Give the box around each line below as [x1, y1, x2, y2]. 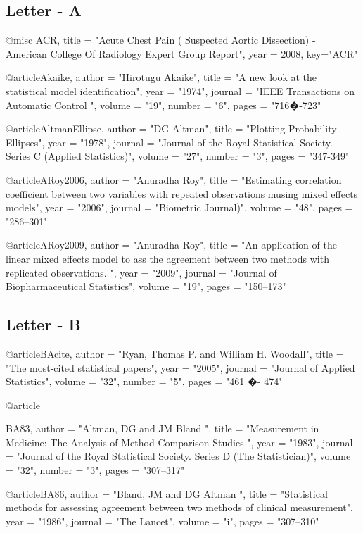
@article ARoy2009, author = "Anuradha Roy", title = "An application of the [6, 237, 337, 252]
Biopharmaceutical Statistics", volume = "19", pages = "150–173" [6, 279, 286, 294]
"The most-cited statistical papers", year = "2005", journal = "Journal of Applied [6, 360, 355, 375]
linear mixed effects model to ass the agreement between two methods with [6, 251, 329, 265]
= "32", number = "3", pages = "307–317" [6, 463, 185, 477]
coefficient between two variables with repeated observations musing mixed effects [6, 186, 358, 201]
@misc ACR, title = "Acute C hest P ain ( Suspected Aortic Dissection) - [6, 32, 316, 47]
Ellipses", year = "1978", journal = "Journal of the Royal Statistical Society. [6, 134, 333, 149]
